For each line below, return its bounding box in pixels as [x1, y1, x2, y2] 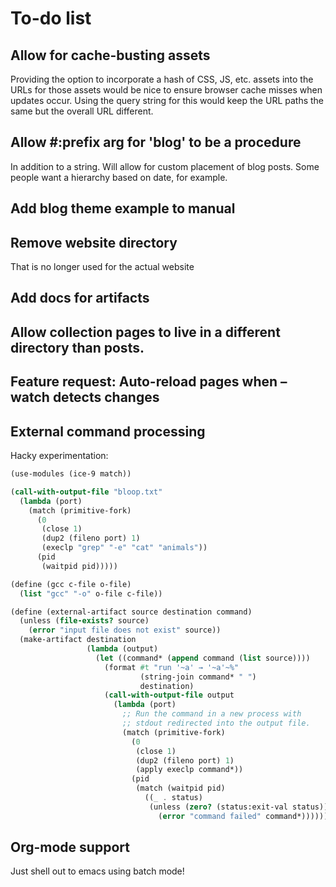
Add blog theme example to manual [10, 200, 236, 217]
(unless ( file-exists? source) [19, 616, 150, 626]
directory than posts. [10, 339, 145, 356]
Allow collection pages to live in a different [10, 323, 281, 341]
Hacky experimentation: [10, 450, 109, 461]
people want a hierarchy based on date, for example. [10, 171, 228, 183]
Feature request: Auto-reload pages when [10, 373, 278, 391]
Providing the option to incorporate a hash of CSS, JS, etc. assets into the [10, 73, 314, 85]
